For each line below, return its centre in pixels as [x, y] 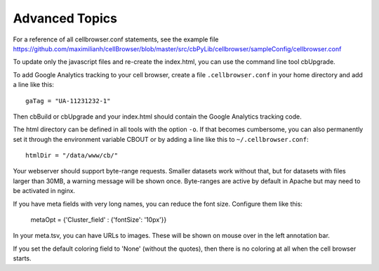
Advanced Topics [65, 18]
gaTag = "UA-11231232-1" [68, 101]
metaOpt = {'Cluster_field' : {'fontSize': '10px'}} [99, 220]
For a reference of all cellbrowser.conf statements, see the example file [116, 39]
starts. [22, 258]
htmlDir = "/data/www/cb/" [72, 156]
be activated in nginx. [44, 191]
